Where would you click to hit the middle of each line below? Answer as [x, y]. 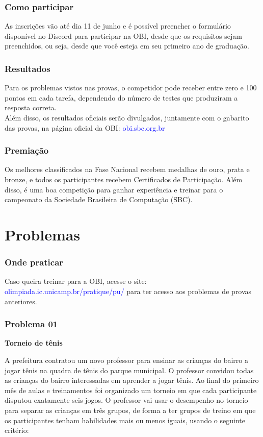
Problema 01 [31, 324]
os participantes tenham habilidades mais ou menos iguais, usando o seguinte [125, 420]
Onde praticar [34, 262]
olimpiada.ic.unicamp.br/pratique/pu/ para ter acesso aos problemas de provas [128, 291]
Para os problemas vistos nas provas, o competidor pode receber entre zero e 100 [131, 88]
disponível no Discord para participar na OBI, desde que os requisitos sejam [123, 35]
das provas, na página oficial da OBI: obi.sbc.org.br [85, 127]
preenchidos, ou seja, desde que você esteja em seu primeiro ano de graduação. [127, 46]
